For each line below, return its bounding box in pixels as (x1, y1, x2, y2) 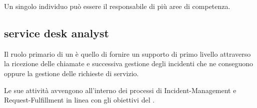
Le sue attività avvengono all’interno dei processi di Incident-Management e (4, 85, 236, 95)
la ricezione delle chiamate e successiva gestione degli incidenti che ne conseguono (4, 58, 253, 69)
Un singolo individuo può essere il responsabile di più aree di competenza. (4, 1, 230, 11)
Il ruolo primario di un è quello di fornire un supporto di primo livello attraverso (4, 48, 251, 59)
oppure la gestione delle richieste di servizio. (4, 68, 139, 78)
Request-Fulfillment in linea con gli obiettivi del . (4, 95, 155, 105)
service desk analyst (4, 25, 109, 40)
